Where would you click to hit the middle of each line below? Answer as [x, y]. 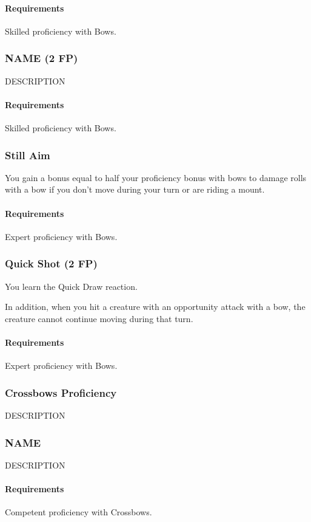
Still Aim [28, 155]
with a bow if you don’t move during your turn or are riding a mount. [135, 189]
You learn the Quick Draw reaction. [71, 286]
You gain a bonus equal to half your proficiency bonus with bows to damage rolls [156, 177]
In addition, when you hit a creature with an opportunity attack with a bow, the [155, 307]
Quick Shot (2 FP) [51, 263]
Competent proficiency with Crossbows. [79, 512]
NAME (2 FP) [42, 58]
